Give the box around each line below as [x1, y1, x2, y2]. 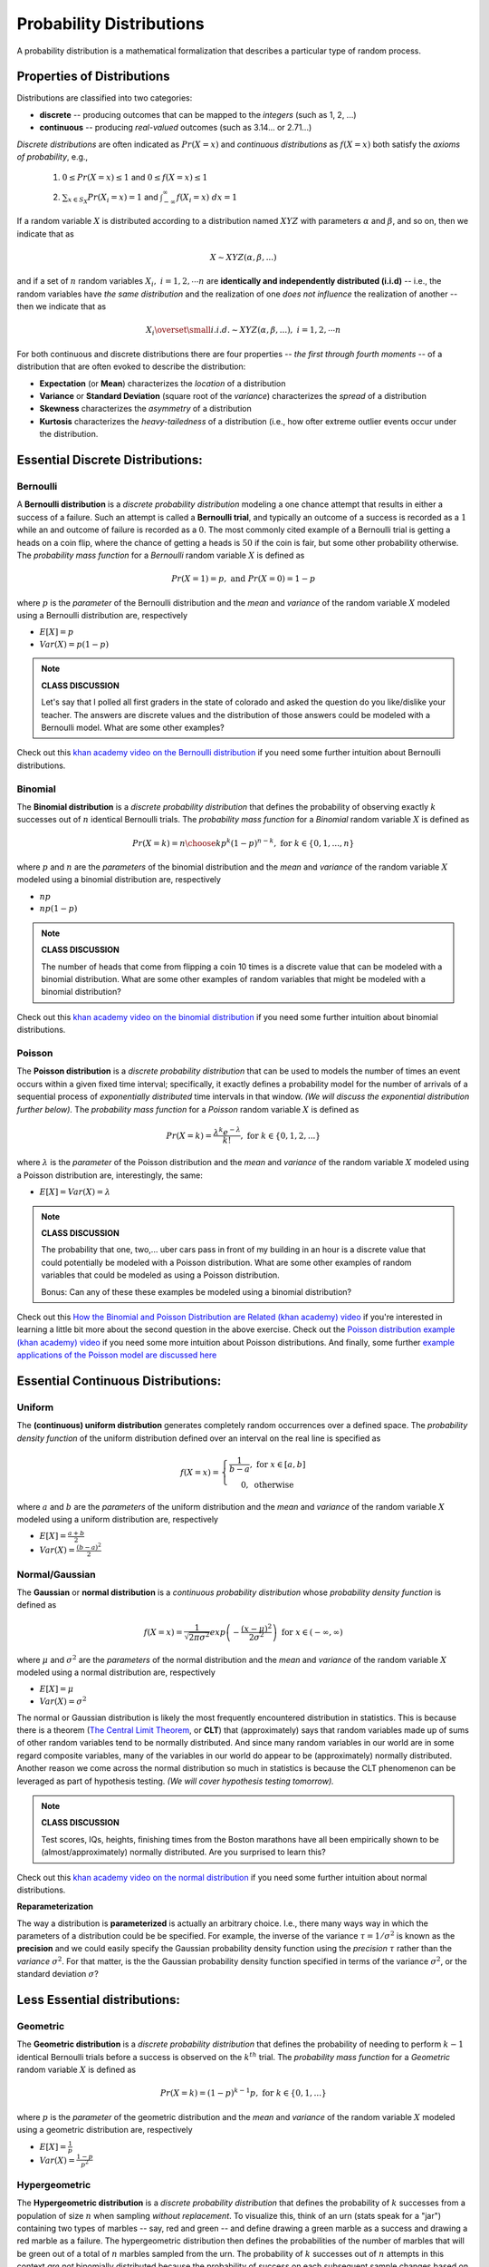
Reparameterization [16, 1901, 94, 1912]
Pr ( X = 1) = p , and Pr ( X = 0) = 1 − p [170, 574, 316, 584]
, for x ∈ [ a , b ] [249, 1459, 306, 1469]
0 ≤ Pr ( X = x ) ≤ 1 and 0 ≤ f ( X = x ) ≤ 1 [62, 172, 208, 183]
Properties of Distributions [16, 69, 171, 84]
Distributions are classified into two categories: [16, 92, 193, 103]
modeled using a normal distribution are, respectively [16, 1667, 216, 1678]
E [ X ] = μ [39, 1684, 74, 1695]
